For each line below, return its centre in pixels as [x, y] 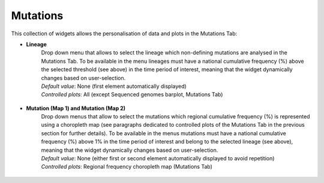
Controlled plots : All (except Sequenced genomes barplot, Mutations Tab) [132, 94]
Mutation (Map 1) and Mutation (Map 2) [76, 108]
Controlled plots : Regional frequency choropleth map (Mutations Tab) [127, 167]
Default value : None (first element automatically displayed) [114, 86]
